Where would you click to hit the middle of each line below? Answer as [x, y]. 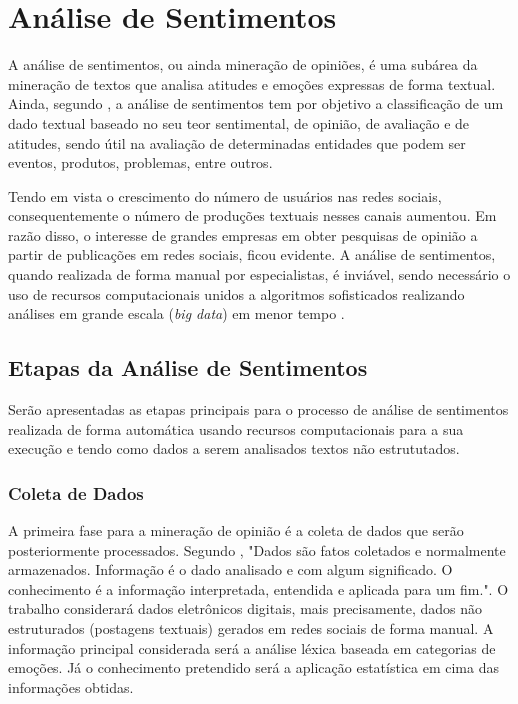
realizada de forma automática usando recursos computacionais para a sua [236, 428]
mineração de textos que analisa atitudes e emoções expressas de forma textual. [252, 83]
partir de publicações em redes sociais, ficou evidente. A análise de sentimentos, [252, 254]
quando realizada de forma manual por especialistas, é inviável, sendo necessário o [259, 274]
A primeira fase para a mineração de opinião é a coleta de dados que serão [236, 530]
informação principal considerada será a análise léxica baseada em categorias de [252, 647]
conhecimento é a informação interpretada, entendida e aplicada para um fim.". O [258, 588]
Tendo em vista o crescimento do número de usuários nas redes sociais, [225, 195]
